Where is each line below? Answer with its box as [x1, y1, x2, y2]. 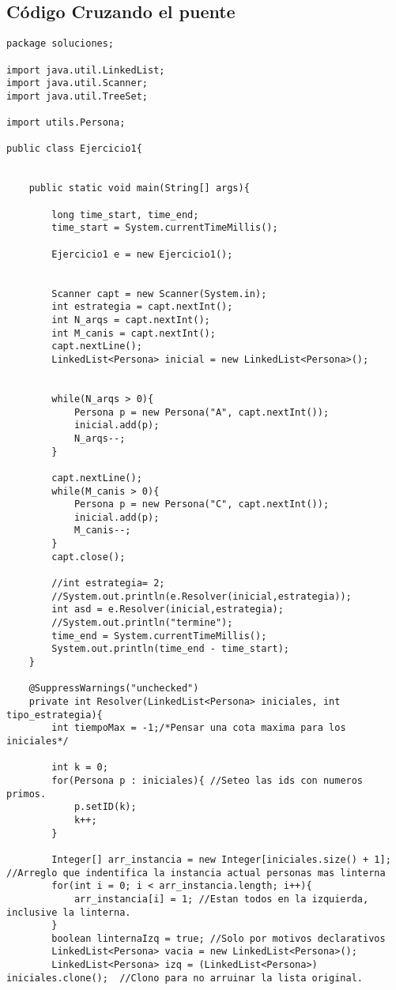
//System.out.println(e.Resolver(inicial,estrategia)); [51, 590, 352, 602]
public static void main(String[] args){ [28, 183, 250, 194]
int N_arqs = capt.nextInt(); [51, 314, 210, 326]
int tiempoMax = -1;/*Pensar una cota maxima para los [51, 722, 346, 734]
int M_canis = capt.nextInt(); [51, 327, 216, 339]
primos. [6, 788, 47, 800]
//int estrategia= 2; [51, 578, 165, 589]
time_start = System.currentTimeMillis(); [51, 222, 278, 234]
